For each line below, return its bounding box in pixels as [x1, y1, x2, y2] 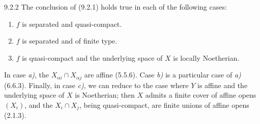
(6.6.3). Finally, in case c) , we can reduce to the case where [4, 79, 189, 90]
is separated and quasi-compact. [22, 18, 122, 29]
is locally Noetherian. [173, 52, 240, 63]
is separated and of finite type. [22, 35, 118, 46]
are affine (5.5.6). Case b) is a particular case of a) [84, 69, 241, 80]
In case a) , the [4, 69, 49, 80]
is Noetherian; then [75, 90, 135, 100]
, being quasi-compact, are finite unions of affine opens [79, 100, 249, 110]
